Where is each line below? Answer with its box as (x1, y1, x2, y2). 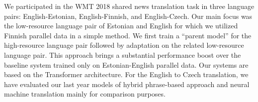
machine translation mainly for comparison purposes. (4, 89, 166, 99)
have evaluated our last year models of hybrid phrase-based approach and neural (4, 79, 250, 89)
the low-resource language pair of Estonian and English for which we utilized (4, 20, 238, 31)
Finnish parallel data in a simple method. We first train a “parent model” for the (4, 30, 252, 40)
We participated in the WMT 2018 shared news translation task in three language (4, 1, 255, 11)
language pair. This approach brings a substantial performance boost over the (4, 49, 241, 60)
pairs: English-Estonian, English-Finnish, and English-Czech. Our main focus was (4, 10, 253, 21)
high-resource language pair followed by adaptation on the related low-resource (4, 40, 244, 50)
